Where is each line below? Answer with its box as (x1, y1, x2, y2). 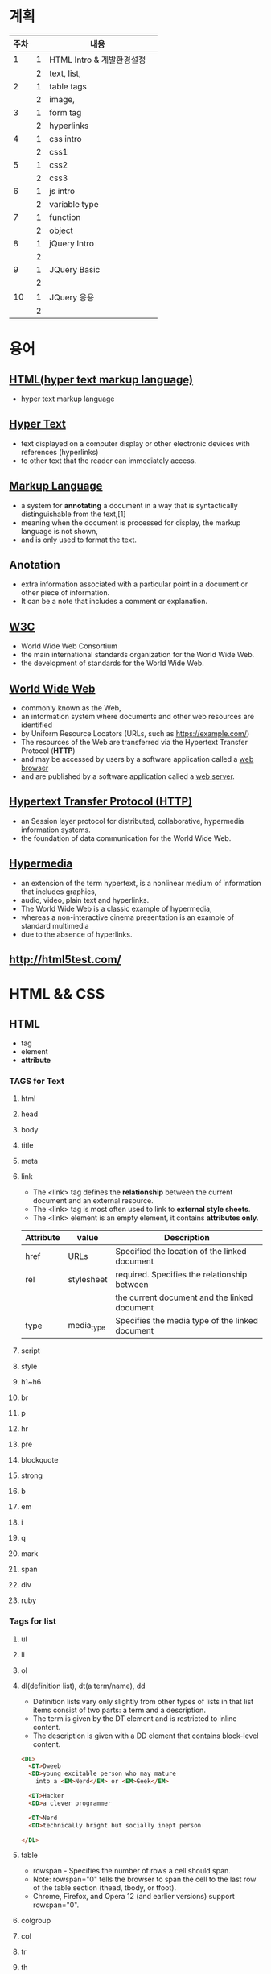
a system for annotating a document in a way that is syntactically (20, 500, 238, 510)
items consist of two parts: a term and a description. (32, 1705, 206, 1715)
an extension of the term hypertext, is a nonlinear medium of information (20, 878, 261, 888)
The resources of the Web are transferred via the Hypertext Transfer (20, 738, 248, 747)
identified (20, 720, 53, 730)
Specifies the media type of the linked (115, 1315, 258, 1326)
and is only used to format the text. (20, 535, 138, 544)
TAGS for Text (9, 1075, 65, 1086)
